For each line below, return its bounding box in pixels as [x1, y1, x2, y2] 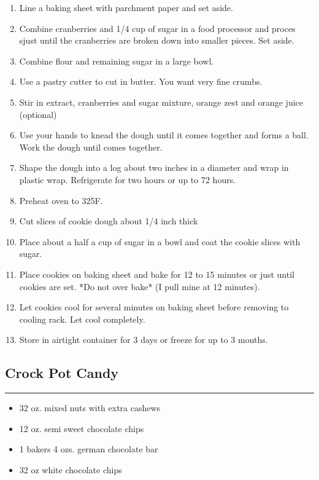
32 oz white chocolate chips [19, 463, 122, 476]
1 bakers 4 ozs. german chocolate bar [19, 443, 158, 455]
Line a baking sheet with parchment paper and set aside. [19, 1, 233, 14]
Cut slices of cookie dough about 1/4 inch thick [19, 214, 198, 227]
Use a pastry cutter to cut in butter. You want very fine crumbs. [19, 75, 263, 88]
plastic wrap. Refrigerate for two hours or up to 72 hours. [19, 173, 236, 186]
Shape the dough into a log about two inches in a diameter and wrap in [19, 161, 289, 174]
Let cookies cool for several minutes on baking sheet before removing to [19, 301, 289, 313]
